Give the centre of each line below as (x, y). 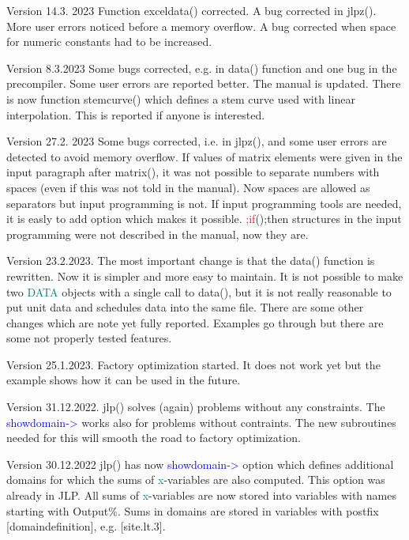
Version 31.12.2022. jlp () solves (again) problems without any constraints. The (196, 407)
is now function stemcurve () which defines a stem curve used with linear (181, 98)
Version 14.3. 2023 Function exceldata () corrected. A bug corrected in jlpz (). (191, 10)
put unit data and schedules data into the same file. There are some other (185, 307)
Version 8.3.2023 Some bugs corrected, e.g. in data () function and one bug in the (202, 68)
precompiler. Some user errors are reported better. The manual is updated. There (204, 83)
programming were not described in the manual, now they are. (158, 234)
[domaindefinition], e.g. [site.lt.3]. (86, 526)
